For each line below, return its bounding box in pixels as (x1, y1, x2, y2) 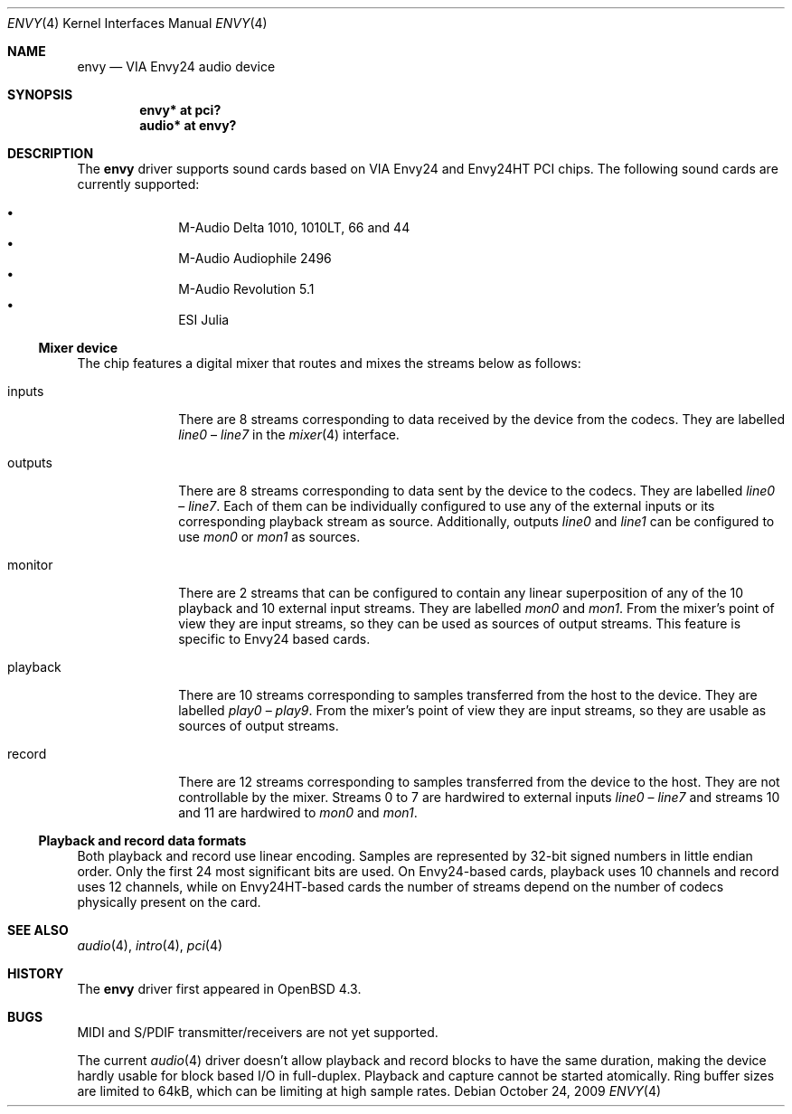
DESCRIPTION (7, 146, 94, 161)
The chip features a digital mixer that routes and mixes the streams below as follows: (77, 355, 581, 371)
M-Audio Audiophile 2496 (178, 250, 332, 266)
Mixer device (38, 340, 118, 355)
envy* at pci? (139, 102, 222, 118)
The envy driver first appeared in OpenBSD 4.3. (77, 981, 362, 996)
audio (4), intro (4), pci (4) (77, 938, 223, 953)
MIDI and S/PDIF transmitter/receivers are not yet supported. (77, 1024, 438, 1040)
